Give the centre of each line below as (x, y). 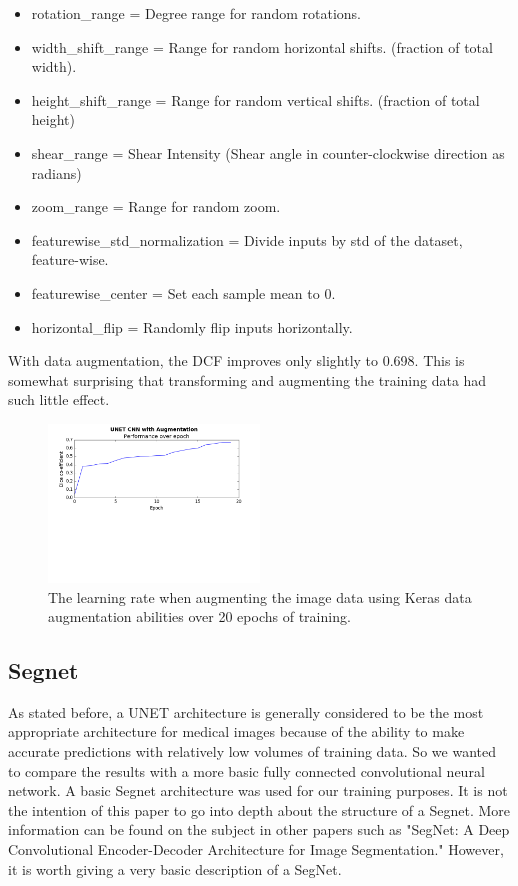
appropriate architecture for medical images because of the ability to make (236, 731)
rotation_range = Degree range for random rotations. (196, 13)
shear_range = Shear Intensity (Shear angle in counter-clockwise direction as (268, 152)
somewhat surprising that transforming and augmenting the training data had (247, 379)
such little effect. (59, 399)
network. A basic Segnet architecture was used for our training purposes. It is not (258, 790)
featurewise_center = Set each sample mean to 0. (183, 292)
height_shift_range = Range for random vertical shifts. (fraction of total (255, 99)
